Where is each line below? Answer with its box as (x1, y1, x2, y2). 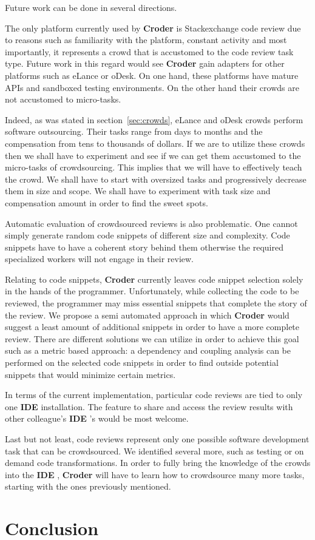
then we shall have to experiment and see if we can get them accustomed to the (5, 149, 301, 161)
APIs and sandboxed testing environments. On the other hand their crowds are (5, 81, 299, 93)
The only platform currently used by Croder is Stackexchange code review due (5, 21, 301, 34)
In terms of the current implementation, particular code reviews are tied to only (5, 388, 303, 401)
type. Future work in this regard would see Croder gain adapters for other (5, 57, 285, 70)
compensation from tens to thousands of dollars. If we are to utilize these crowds (5, 137, 305, 149)
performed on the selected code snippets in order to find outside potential (5, 356, 279, 369)
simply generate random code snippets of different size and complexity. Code (5, 229, 290, 241)
